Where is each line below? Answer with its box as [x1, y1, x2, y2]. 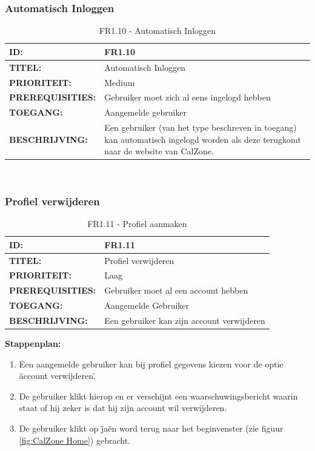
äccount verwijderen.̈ [19, 369, 96, 382]
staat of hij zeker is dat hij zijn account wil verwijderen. [19, 401, 227, 414]
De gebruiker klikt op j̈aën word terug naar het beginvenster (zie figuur [19, 422, 283, 434]
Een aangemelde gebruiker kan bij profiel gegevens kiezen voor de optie [19, 357, 283, 370]
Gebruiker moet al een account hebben [104, 284, 248, 297]
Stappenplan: [5, 337, 61, 350]
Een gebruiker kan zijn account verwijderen [104, 314, 265, 326]
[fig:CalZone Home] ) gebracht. [19, 433, 131, 446]
